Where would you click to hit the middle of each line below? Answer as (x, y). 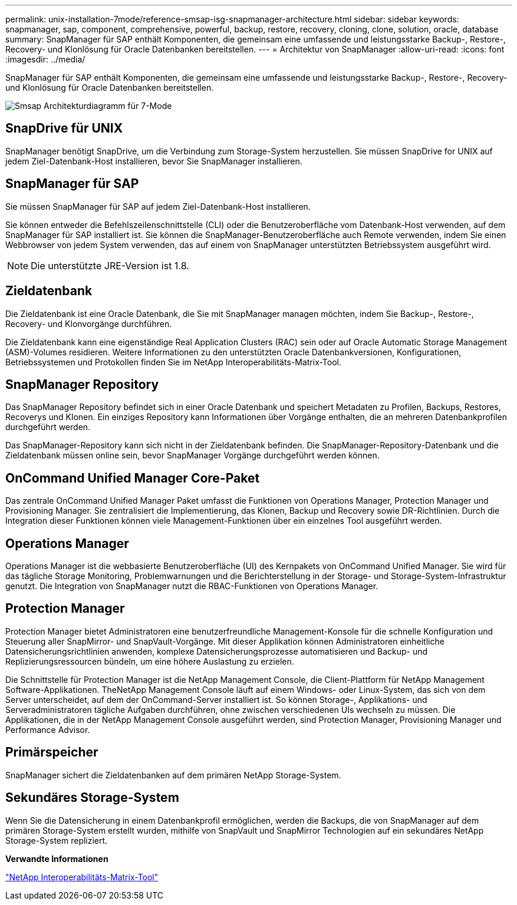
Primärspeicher (52, 752)
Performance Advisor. (48, 729)
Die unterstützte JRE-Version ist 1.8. (110, 265)
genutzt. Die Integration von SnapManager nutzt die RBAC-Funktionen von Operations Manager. (192, 586)
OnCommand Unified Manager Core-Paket (133, 478)
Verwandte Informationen (57, 858)
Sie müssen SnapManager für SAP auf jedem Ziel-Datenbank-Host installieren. (158, 206)
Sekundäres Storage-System (92, 798)
